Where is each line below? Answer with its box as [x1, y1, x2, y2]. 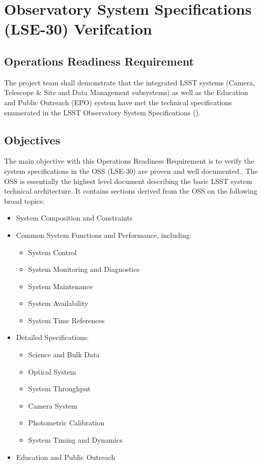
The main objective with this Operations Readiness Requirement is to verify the [4, 156, 254, 166]
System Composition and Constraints [16, 212, 133, 223]
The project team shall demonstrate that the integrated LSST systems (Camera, [4, 77, 255, 87]
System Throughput [28, 383, 91, 394]
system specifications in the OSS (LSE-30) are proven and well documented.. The [4, 165, 258, 176]
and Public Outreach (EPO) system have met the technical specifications [4, 97, 232, 107]
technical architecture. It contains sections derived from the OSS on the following [4, 185, 257, 196]
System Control [28, 246, 77, 257]
